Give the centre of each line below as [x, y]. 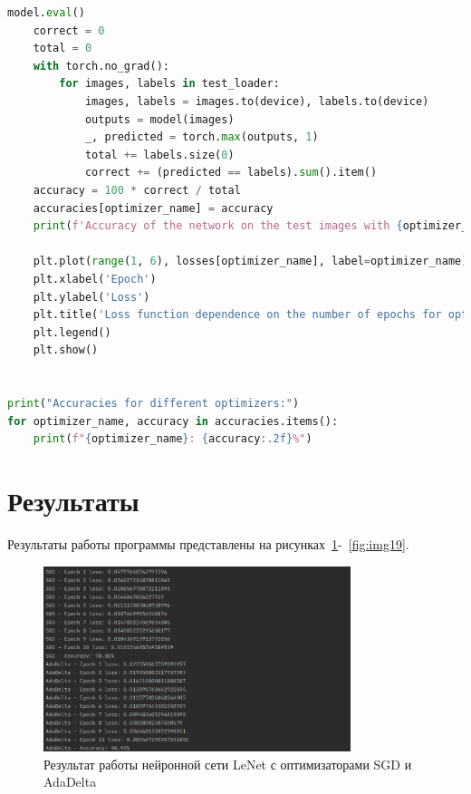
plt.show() [66, 350]
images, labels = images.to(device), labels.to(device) [257, 101]
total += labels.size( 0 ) [159, 155]
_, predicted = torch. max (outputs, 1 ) [202, 137]
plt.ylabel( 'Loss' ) [91, 297]
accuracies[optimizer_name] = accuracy [153, 208]
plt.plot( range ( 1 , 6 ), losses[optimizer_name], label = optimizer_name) [250, 261]
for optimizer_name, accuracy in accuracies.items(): [173, 421]
